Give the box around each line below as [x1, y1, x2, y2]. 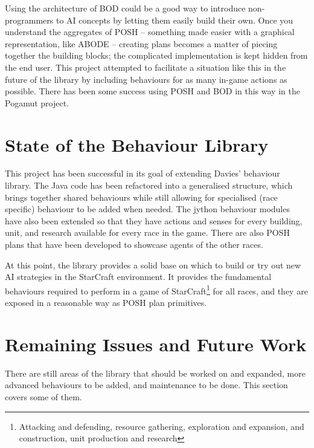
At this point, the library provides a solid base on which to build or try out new [5, 258, 301, 271]
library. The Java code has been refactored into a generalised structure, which [5, 179, 293, 192]
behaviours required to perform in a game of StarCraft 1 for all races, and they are [5, 282, 308, 297]
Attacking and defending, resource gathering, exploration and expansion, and [19, 420, 304, 432]
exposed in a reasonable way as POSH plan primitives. [5, 296, 207, 309]
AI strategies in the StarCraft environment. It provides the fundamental [5, 270, 272, 283]
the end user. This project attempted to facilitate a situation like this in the [5, 60, 286, 73]
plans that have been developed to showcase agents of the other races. [5, 238, 263, 251]
